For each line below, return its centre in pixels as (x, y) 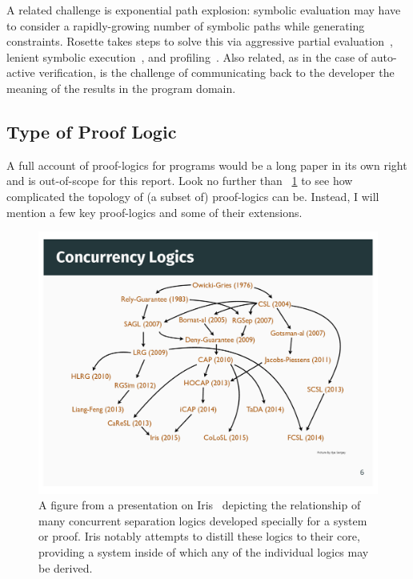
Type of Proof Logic (92, 131)
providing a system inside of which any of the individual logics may (204, 552)
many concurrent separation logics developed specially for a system (203, 520)
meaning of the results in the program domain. (121, 88)
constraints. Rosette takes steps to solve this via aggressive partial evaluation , (200, 41)
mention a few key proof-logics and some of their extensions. (154, 212)
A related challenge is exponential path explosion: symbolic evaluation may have (204, 10)
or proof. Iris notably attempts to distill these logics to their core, (199, 536)
